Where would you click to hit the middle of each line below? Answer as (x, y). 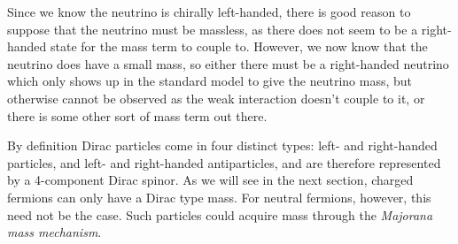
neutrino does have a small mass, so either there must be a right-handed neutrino (228, 63)
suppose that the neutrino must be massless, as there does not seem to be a (213, 29)
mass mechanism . (54, 232)
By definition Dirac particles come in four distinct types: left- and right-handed (222, 145)
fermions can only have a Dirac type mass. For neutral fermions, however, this (219, 197)
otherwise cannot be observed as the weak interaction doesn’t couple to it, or (216, 98)
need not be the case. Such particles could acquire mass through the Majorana (220, 214)
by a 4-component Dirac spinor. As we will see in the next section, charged (210, 180)
